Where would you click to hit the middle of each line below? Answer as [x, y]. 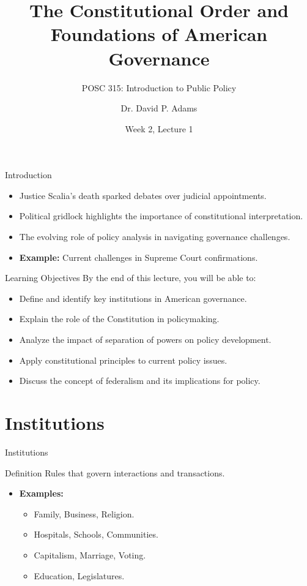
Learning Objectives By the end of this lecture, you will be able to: [131, 278]
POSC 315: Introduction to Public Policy [159, 87]
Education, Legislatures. [79, 575]
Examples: [41, 493]
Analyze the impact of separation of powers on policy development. [145, 340]
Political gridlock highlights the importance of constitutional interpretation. [161, 216]
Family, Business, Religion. [84, 513]
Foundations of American [159, 34]
